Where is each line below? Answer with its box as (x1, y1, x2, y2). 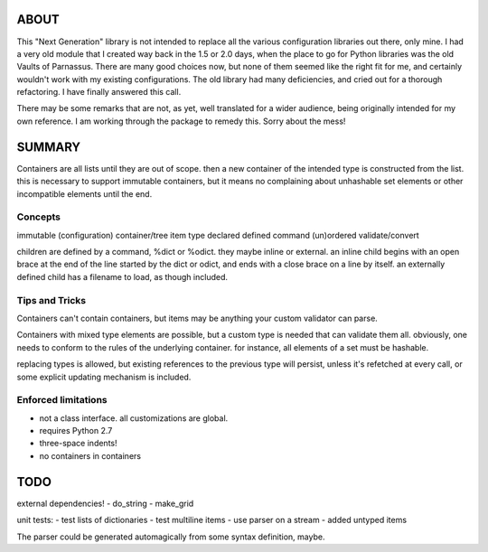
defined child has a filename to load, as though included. (16, 271, 228, 282)
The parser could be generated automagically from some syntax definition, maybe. (16, 531, 325, 542)
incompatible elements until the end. (16, 188, 153, 199)
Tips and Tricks (16, 294, 87, 306)
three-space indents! (39, 438, 117, 449)
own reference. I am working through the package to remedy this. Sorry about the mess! (16, 116, 346, 126)
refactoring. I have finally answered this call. (16, 87, 182, 98)
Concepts (16, 211, 61, 223)
